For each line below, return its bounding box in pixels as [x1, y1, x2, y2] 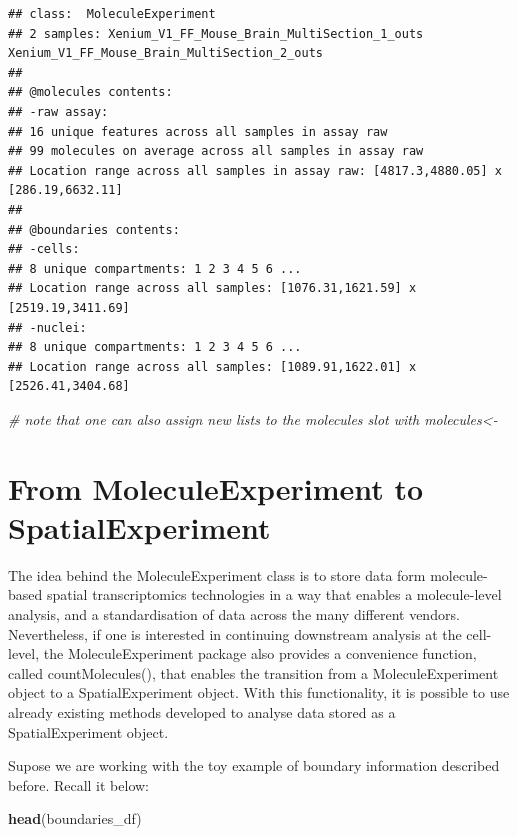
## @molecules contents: [8, 85, 173, 100]
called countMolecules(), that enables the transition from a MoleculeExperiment [8, 662, 499, 683]
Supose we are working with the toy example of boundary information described [8, 755, 500, 776]
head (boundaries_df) [8, 808, 142, 829]
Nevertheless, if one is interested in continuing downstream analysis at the [8, 623, 462, 644]
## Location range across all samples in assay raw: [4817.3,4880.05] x [8, 163, 502, 178]
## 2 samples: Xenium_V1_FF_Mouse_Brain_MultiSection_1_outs [8, 26, 424, 41]
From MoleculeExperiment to [8, 467, 424, 508]
